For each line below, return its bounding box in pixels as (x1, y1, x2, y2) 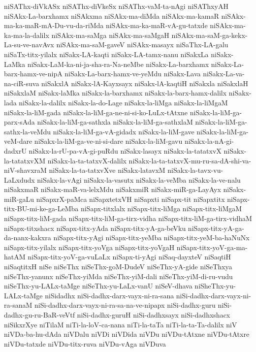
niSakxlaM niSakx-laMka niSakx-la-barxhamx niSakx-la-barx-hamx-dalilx (4, 88, 227, 98)
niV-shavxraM (4, 165, 47, 175)
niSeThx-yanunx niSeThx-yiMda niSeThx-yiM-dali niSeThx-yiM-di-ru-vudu (4, 271, 233, 281)
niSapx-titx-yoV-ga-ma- (176, 242, 248, 252)
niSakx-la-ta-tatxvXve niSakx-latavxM (49, 165, 165, 175)
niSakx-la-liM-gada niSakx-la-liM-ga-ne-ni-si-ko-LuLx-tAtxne (4, 107, 188, 117)
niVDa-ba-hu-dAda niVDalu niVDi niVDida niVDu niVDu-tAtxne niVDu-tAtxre (4, 329, 250, 339)
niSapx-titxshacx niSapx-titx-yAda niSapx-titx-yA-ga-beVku (4, 223, 186, 233)
